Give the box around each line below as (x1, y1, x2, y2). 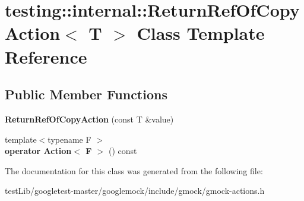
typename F (47, 133, 91, 145)
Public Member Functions (5, 85, 167, 103)
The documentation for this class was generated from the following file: (5, 164, 263, 177)
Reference (5, 44, 87, 68)
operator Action (5, 145, 72, 157)
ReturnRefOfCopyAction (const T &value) (5, 112, 174, 125)
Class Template (137, 21, 265, 45)
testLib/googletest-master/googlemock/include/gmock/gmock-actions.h (5, 184, 265, 197)
